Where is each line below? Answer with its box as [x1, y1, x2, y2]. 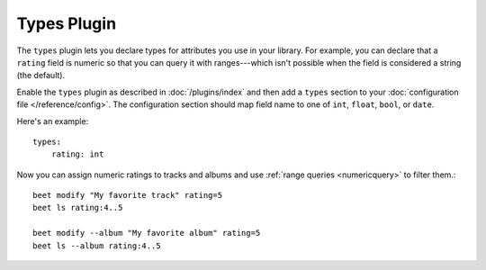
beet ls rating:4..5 [32, 202, 123, 213]
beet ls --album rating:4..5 [32, 240, 161, 251]
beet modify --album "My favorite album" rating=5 [32, 228, 261, 238]
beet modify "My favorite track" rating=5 [32, 190, 223, 201]
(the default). [16, 70, 66, 81]
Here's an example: [16, 115, 89, 126]
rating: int [50, 149, 104, 159]
